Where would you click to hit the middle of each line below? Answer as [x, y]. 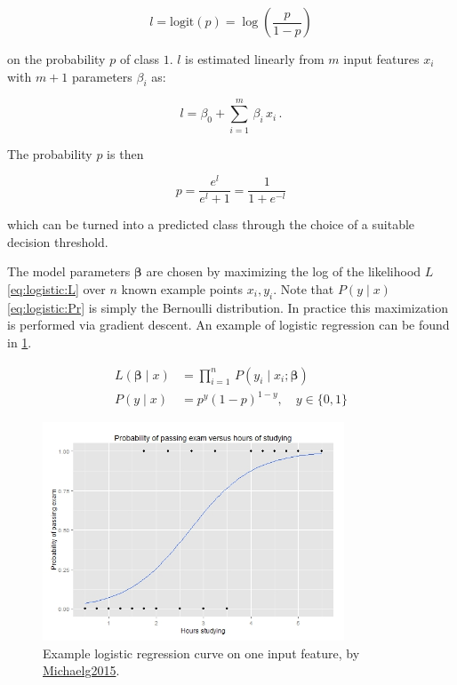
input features [381, 59]
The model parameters [69, 271]
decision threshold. [58, 241]
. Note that [304, 289]
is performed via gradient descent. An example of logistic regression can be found [228, 325]
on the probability [56, 59]
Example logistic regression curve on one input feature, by [201, 653]
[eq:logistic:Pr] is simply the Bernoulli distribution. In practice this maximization [228, 307]
